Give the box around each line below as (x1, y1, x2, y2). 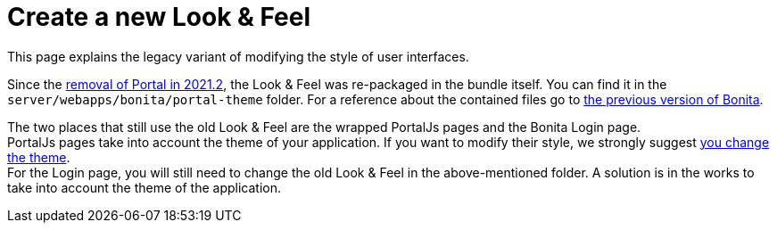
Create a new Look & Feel (7, 2, 311, 32)
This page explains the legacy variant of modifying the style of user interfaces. (7, 48, 469, 64)
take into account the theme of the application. (7, 179, 282, 195)
